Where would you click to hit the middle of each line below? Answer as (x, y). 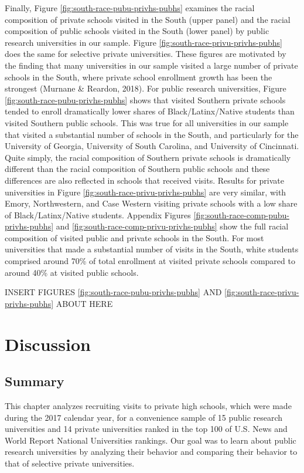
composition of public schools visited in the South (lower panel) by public (137, 31)
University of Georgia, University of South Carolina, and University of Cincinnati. (152, 146)
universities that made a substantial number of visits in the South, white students (152, 249)
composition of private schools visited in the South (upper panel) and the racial (148, 19)
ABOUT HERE (84, 303)
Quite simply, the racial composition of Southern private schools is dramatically (148, 157)
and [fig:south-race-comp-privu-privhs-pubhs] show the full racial (172, 226)
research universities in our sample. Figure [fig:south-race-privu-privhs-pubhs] (144, 42)
